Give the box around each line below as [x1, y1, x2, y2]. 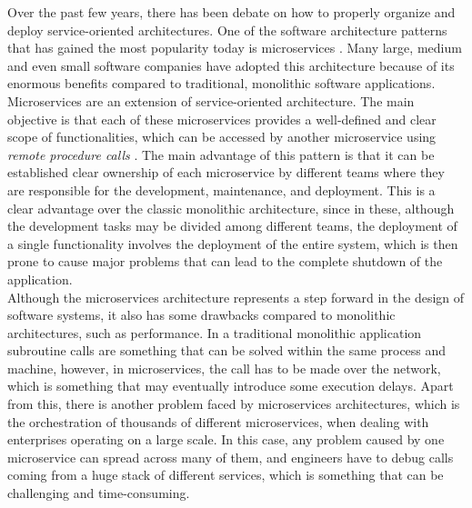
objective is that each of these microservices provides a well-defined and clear [7, 109, 437, 128]
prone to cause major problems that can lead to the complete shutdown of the [7, 252, 443, 271]
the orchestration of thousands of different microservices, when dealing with [7, 412, 429, 431]
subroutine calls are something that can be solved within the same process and [7, 341, 447, 360]
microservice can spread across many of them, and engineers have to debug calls [7, 447, 454, 466]
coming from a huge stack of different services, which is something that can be [7, 465, 444, 484]
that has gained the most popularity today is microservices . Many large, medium [7, 38, 462, 57]
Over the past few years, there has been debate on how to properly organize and [7, 3, 456, 21]
